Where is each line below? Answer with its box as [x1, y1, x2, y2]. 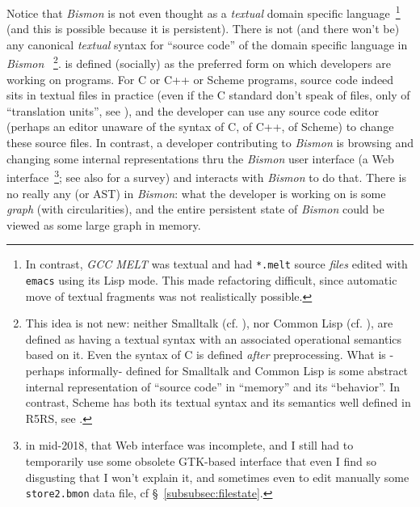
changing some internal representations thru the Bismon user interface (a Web [6, 150, 394, 167]
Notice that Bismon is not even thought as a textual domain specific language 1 [6, 2, 401, 21]
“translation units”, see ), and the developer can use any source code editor [6, 102, 379, 119]
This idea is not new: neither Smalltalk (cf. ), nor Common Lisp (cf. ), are [25, 315, 393, 332]
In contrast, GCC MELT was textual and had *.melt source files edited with [25, 256, 408, 273]
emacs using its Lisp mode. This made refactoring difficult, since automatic [25, 271, 397, 288]
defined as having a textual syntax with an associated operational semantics [25, 330, 402, 347]
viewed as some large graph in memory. [6, 216, 201, 233]
